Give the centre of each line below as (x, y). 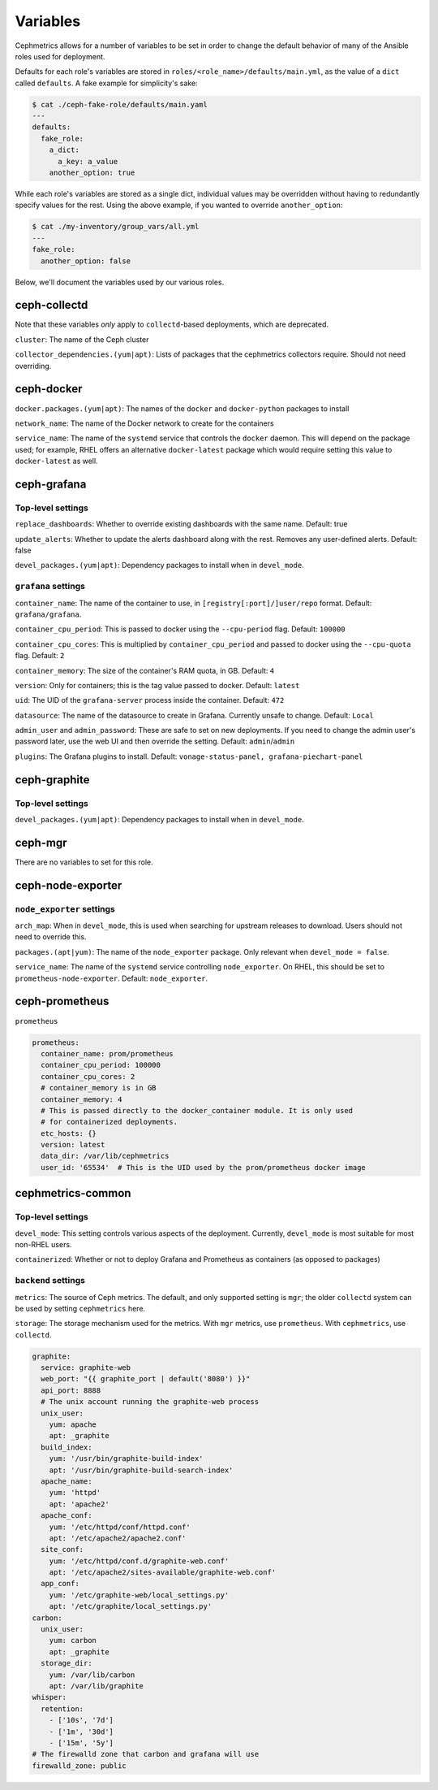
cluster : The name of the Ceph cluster (82, 339)
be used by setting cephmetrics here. (80, 1308)
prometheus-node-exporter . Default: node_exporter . (112, 978)
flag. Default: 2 (40, 656)
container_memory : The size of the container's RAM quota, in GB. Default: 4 (145, 670)
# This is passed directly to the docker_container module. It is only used (197, 1110)
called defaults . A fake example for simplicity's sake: (106, 83)
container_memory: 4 (82, 1099)
